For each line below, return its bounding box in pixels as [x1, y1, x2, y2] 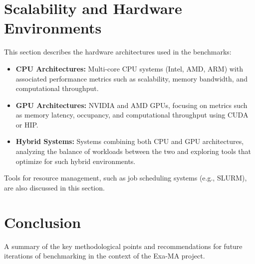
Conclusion [4, 211, 81, 232]
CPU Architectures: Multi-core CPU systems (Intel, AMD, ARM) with [15, 63, 243, 73]
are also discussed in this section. [4, 182, 105, 192]
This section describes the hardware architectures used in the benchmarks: [4, 46, 232, 57]
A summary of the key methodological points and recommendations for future [4, 240, 243, 251]
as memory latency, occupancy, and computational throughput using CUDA [15, 109, 249, 120]
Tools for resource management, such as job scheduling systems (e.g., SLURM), [4, 172, 247, 183]
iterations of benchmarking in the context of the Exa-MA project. [4, 250, 205, 261]
